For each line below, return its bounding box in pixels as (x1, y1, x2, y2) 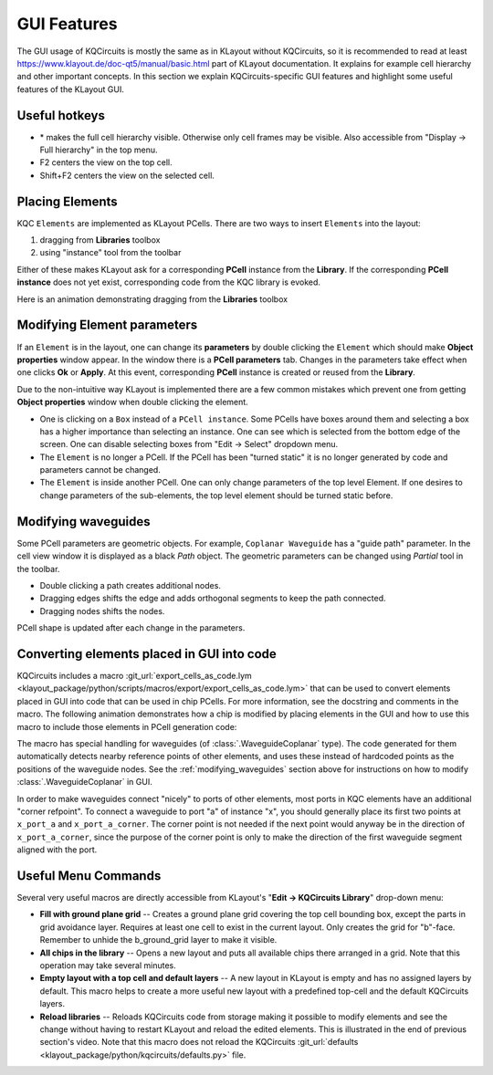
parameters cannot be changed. (39, 464, 162, 475)
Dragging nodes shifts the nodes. (39, 605, 165, 616)
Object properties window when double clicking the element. (16, 397, 248, 408)
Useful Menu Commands (16, 868, 162, 883)
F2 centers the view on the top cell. (39, 157, 173, 168)
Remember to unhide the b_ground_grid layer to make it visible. (39, 934, 278, 945)
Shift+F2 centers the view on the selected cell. (39, 170, 215, 181)
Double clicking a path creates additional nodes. (39, 579, 221, 590)
